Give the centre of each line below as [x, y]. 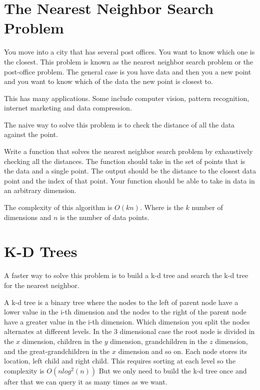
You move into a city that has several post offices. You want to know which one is [129, 52]
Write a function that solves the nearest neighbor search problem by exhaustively [128, 151]
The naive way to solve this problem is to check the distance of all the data [119, 124]
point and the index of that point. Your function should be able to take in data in [129, 180]
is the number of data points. [105, 217]
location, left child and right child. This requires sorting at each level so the [120, 361]
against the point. [31, 134]
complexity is [24, 370]
